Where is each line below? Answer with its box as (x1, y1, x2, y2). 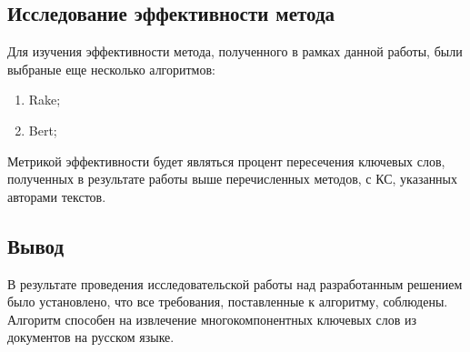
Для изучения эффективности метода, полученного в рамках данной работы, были (7, 42, 463, 61)
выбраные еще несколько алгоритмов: (7, 59, 215, 78)
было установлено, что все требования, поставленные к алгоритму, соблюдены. (7, 292, 448, 311)
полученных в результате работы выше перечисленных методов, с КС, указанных (7, 169, 458, 188)
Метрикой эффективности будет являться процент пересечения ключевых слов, (7, 151, 445, 170)
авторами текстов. (7, 186, 106, 206)
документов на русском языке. (7, 327, 175, 347)
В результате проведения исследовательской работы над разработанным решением (7, 274, 463, 293)
